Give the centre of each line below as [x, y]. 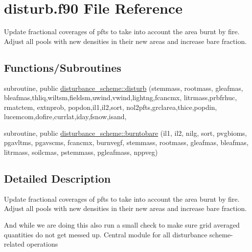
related [14, 244]
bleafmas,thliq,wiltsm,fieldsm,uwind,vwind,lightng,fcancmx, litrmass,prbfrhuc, [121, 97]
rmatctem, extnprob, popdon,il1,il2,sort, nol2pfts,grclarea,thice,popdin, [111, 107]
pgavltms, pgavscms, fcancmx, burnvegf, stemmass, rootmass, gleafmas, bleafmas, [126, 142]
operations [42, 244]
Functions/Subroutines [63, 67]
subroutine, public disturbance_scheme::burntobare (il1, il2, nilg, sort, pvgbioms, [126, 133]
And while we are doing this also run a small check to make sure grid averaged [122, 225]
